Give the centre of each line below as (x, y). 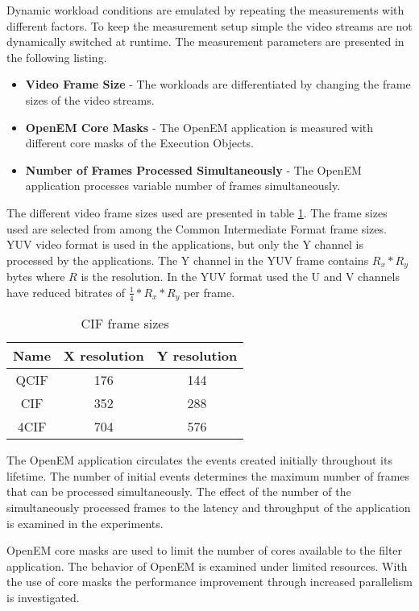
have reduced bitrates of (66, 292)
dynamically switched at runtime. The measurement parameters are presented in (205, 41)
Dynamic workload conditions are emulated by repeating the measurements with (205, 10)
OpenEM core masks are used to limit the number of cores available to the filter (205, 550)
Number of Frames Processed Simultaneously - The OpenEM (193, 169)
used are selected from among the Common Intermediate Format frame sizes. (197, 228)
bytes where (36, 277)
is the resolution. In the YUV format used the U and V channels (240, 277)
